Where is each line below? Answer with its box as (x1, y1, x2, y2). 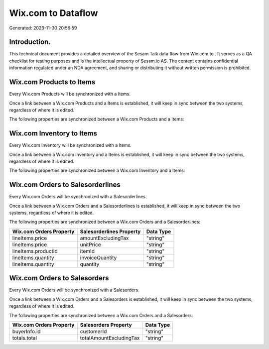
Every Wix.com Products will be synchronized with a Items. (9, 91, 131, 97)
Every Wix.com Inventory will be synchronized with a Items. (9, 142, 132, 148)
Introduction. (9, 38, 51, 46)
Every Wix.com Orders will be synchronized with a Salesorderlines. (9, 194, 147, 200)
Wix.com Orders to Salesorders (9, 274, 109, 282)
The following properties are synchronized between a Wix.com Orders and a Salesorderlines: (9, 219, 201, 225)
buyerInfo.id (12, 328, 41, 335)
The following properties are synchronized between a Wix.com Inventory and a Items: (9, 167, 185, 174)
